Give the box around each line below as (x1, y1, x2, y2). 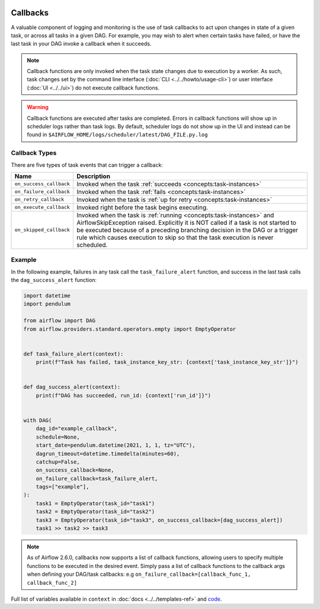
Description (76, 172, 111, 180)
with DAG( (23, 417, 52, 424)
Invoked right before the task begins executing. (76, 203, 209, 211)
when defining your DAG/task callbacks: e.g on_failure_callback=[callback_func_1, (27, 570, 251, 578)
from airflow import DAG (23, 318, 96, 324)
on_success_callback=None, (36, 467, 115, 474)
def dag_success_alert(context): (23, 383, 121, 391)
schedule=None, (36, 433, 80, 440)
